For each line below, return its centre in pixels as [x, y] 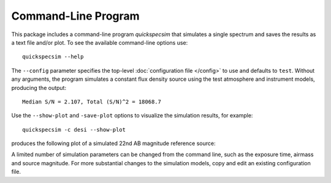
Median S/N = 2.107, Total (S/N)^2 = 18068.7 [92, 102]
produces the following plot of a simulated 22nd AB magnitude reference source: [113, 143]
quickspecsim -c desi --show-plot [74, 129]
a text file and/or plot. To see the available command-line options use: [100, 42]
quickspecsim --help [53, 57]
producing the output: [39, 88]
